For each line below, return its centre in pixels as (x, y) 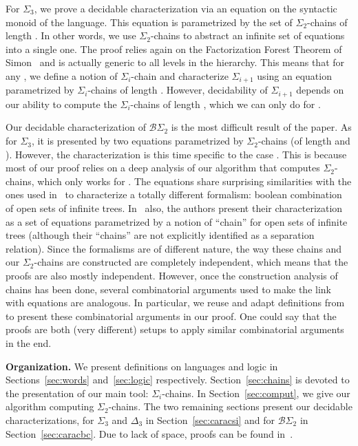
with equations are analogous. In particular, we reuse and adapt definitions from (175, 302)
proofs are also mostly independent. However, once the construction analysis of (172, 275)
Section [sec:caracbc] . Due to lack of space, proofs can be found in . (149, 433)
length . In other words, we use (71, 35)
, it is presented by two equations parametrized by (138, 141)
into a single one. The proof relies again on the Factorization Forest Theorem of (174, 49)
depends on (320, 90)
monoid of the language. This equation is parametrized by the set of (149, 22)
